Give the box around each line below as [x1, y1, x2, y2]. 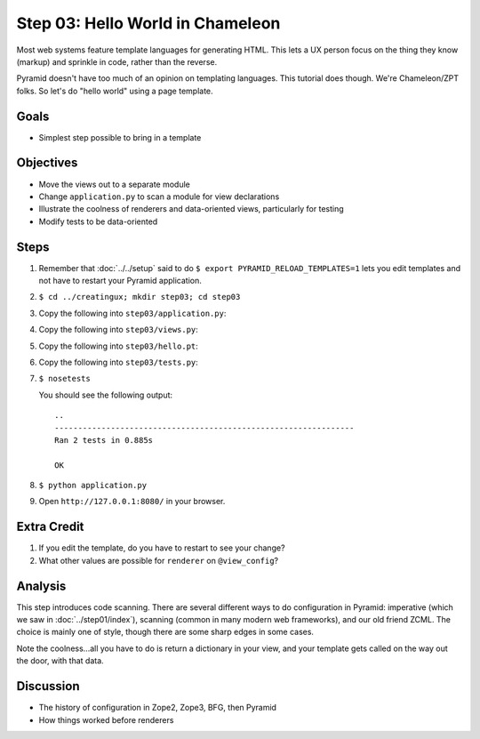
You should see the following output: [38, 390, 173, 400]
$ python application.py [38, 480, 147, 491]
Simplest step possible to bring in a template [38, 132, 202, 142]
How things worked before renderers [38, 714, 174, 725]
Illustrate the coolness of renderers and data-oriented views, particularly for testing [38, 204, 344, 214]
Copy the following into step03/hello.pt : [38, 341, 199, 351]
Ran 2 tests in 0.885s [54, 435, 154, 445]
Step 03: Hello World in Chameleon [16, 13, 281, 33]
